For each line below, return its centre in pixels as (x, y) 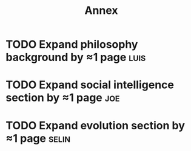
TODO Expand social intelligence (90, 85)
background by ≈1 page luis (76, 57)
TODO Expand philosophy (72, 44)
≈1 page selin (38, 138)
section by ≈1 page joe (63, 98)
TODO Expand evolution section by (95, 125)
